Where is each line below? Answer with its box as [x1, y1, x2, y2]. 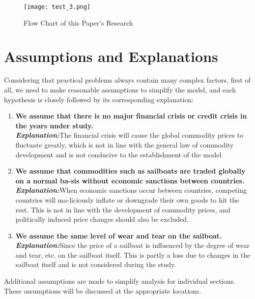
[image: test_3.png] [24, 3, 91, 10]
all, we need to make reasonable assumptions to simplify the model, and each [4, 84, 236, 94]
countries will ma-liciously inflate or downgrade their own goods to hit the [15, 194, 239, 205]
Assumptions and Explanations [4, 46, 218, 66]
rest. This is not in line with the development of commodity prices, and [15, 204, 230, 214]
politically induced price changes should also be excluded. [15, 214, 189, 224]
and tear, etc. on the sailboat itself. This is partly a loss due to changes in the [15, 249, 251, 260]
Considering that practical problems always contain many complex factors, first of [4, 75, 251, 85]
